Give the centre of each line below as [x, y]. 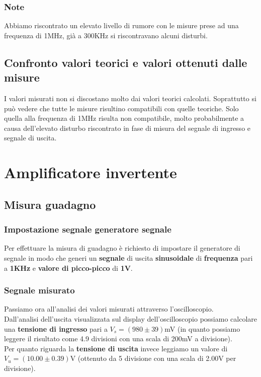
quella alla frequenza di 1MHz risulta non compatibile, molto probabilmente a [124, 118]
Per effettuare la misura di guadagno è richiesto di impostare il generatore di [122, 248]
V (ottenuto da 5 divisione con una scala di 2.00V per [153, 358]
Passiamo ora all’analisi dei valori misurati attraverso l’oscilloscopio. [109, 309]
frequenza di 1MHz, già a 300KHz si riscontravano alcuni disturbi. [106, 35]
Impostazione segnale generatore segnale [88, 229]
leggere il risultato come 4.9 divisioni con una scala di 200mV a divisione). [118, 338]
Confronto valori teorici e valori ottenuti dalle [126, 62]
